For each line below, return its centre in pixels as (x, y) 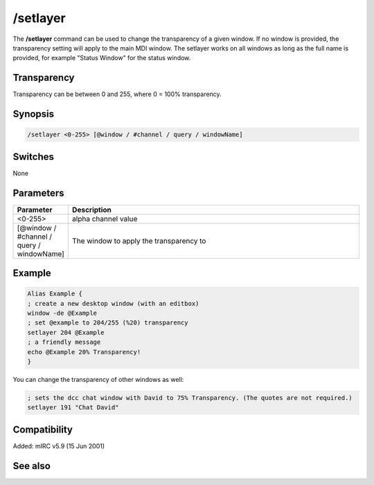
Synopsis (34, 114)
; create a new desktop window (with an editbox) (113, 303)
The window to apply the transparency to (139, 241)
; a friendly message (64, 342)
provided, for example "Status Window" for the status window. (102, 58)
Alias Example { (55, 294)
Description (92, 210)
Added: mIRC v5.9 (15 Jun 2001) (59, 446)
